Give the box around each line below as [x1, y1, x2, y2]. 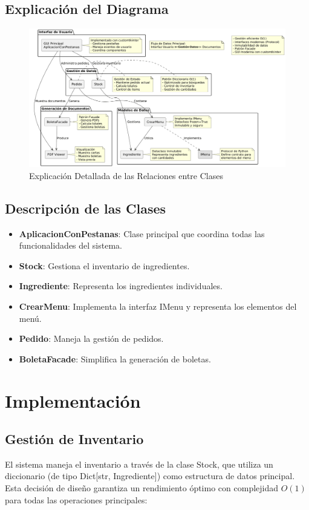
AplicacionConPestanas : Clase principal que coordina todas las [19, 227, 265, 240]
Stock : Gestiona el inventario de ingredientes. [19, 259, 190, 272]
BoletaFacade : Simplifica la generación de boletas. [19, 352, 211, 365]
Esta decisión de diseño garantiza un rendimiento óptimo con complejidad [5, 482, 279, 494]
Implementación [5, 388, 141, 413]
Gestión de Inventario [5, 430, 144, 448]
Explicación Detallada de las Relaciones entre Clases [29, 169, 223, 181]
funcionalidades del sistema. [19, 239, 122, 252]
